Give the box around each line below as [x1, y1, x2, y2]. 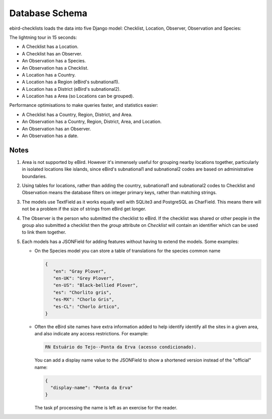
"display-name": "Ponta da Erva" [50, 385, 133, 391]
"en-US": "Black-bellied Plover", [53, 282, 139, 288]
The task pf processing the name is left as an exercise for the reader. [34, 405, 177, 411]
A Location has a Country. [22, 72, 76, 78]
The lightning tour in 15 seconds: [9, 34, 78, 40]
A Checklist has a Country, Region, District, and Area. [22, 111, 133, 117]
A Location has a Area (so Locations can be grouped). [22, 93, 134, 99]
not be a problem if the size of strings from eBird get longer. [22, 206, 146, 212]
